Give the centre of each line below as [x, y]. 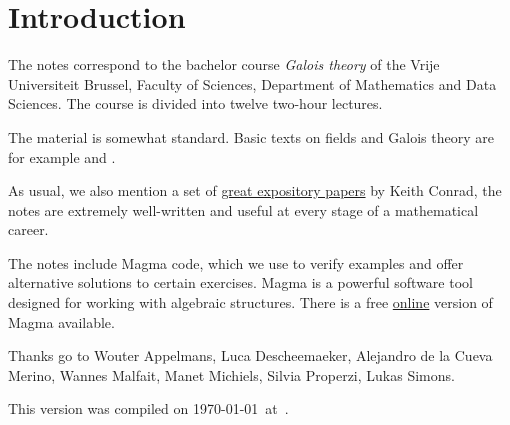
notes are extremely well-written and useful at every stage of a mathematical [243, 209]
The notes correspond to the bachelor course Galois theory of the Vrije [224, 64]
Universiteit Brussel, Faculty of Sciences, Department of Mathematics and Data [252, 83]
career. [28, 229]
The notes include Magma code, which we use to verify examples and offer [236, 262]
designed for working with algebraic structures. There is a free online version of [250, 302]
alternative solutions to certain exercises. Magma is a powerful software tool [240, 282]
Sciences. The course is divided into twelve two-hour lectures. [195, 103]
